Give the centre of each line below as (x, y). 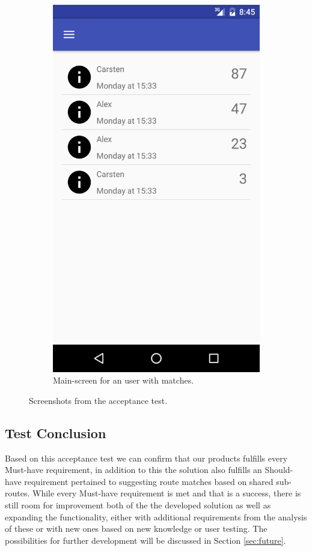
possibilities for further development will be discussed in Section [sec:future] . (145, 540)
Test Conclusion (56, 432)
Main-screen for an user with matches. (124, 380)
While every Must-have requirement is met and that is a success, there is (167, 493)
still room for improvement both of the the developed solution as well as (138, 504)
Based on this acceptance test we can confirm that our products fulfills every (146, 458)
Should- (279, 470)
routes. (17, 493)
